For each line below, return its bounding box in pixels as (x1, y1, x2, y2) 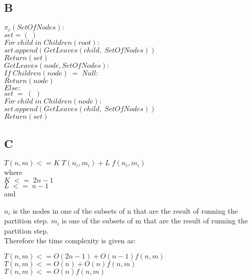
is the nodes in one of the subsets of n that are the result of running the (13, 205, 238, 216)
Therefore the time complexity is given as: (4, 235, 136, 246)
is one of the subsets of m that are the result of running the (62, 215, 248, 226)
